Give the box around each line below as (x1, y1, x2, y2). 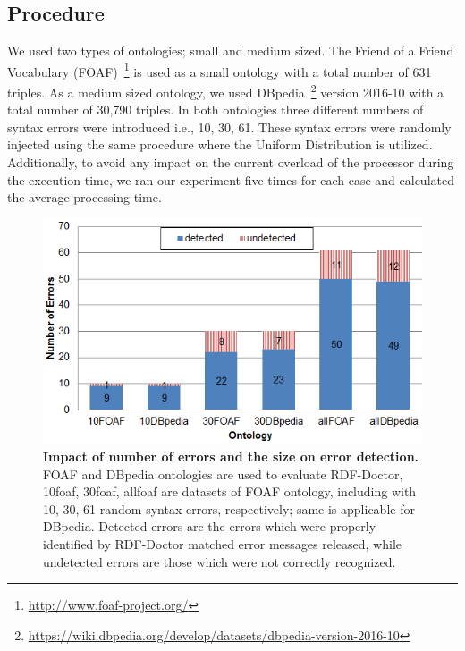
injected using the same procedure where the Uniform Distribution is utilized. (7, 135, 433, 154)
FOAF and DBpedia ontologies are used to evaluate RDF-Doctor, (43, 464, 403, 483)
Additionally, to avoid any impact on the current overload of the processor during (7, 153, 454, 172)
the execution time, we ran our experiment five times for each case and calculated (7, 170, 454, 189)
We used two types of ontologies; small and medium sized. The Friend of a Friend (7, 41, 454, 60)
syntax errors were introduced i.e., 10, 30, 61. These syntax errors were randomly (7, 117, 452, 136)
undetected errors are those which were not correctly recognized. (43, 552, 396, 571)
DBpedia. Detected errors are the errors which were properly (43, 517, 376, 536)
